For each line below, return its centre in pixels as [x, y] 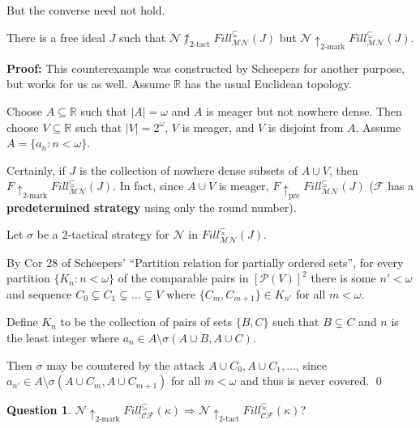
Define [22, 322]
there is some [343, 278]
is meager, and [218, 127]
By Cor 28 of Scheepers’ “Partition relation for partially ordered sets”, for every [205, 262]
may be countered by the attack [126, 364]
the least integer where [63, 337]
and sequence [39, 293]
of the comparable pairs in [183, 278]
